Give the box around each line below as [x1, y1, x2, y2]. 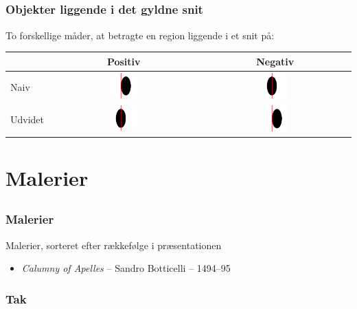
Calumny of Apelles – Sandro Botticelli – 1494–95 [21, 261, 231, 275]
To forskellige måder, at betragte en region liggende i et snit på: [5, 28, 275, 42]
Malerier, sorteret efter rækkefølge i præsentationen [5, 237, 222, 252]
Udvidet [10, 112, 45, 127]
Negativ [256, 54, 295, 68]
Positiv [106, 54, 141, 68]
